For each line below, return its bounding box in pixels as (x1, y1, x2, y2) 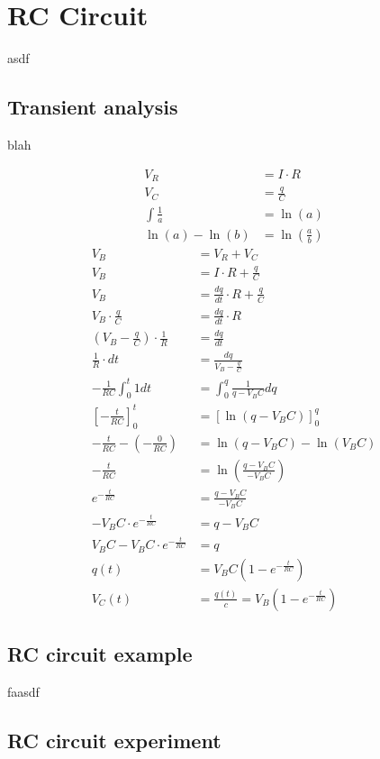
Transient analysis (7, 93, 178, 121)
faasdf (7, 682, 40, 701)
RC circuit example (7, 640, 193, 668)
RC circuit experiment (7, 727, 222, 754)
